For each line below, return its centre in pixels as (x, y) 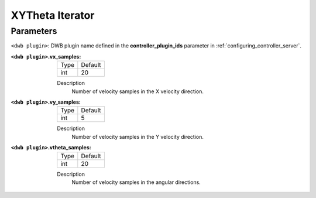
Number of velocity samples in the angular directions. (136, 182)
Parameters (34, 31)
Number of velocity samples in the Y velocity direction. (138, 136)
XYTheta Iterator (53, 15)
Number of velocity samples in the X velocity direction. (138, 91)
